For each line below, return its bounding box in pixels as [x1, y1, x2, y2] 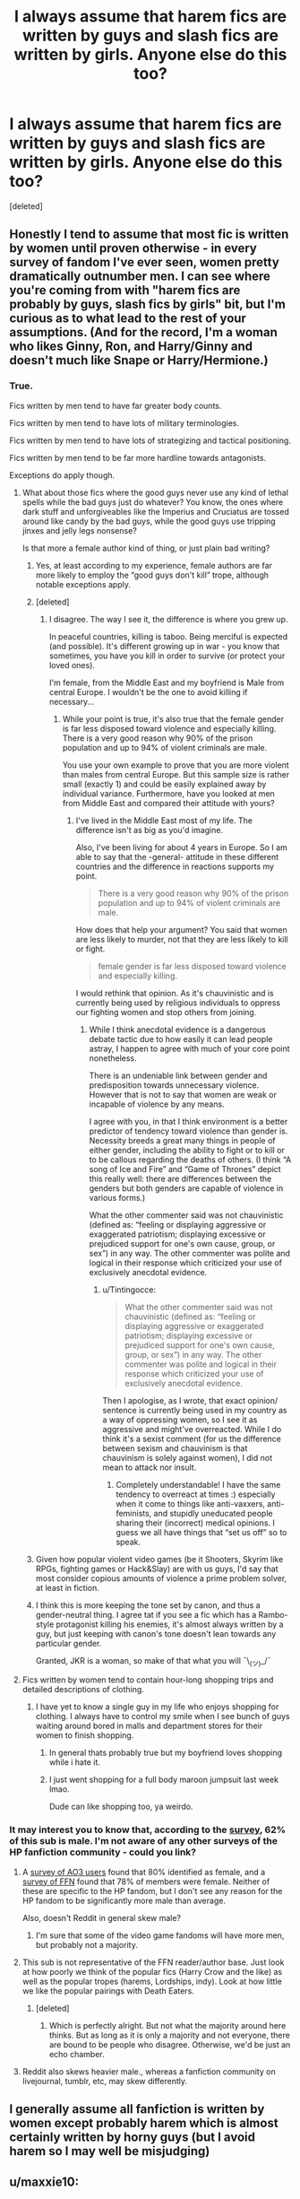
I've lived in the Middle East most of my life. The [75, 814, 253, 826]
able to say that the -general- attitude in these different [75, 851, 279, 862]
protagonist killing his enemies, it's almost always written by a [56, 1619, 284, 1630]
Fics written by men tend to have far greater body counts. [9, 400, 222, 411]
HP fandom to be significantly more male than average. [21, 1895, 227, 1906]
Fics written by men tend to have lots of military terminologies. [9, 417, 240, 428]
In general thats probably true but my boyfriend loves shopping [48, 1747, 283, 1759]
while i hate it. [48, 1757, 101, 1768]
